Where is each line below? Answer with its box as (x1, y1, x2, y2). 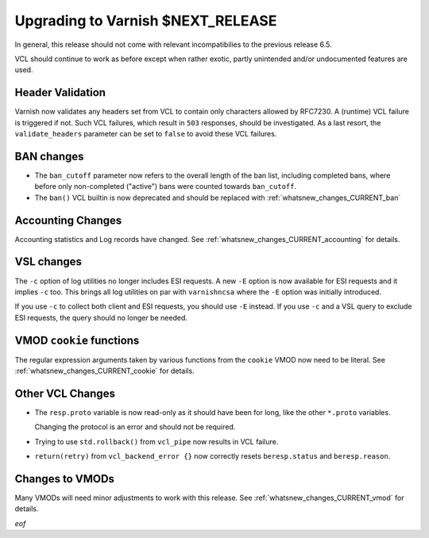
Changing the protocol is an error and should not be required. (34, 422, 236, 432)
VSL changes (14, 255, 83, 269)
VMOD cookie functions (14, 333, 140, 347)
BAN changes (14, 149, 84, 163)
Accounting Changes (14, 213, 122, 227)
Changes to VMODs (14, 472, 115, 486)
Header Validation (14, 86, 106, 99)
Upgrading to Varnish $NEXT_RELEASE (14, 12, 277, 29)
